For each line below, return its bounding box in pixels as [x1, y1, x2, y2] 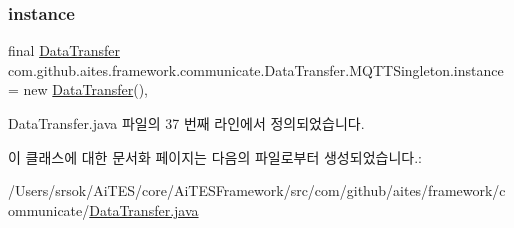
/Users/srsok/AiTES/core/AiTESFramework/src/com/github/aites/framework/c [8, 180, 506, 201]
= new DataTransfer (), [8, 79, 148, 100]
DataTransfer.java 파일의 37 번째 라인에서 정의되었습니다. [8, 113, 365, 133]
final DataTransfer [8, 40, 120, 61]
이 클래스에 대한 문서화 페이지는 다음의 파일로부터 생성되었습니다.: [8, 146, 422, 167]
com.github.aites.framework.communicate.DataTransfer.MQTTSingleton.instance [8, 59, 504, 80]
